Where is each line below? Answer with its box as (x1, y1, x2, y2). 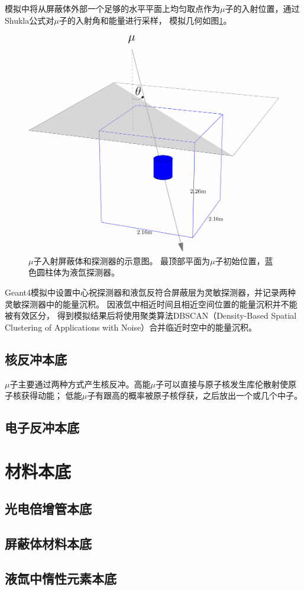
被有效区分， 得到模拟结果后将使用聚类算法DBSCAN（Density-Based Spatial (5, 309, 297, 322)
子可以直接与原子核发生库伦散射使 (155, 377, 288, 390)
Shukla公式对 (5, 14, 54, 26)
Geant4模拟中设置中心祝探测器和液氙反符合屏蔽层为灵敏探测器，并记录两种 (5, 286, 296, 299)
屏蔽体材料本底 (5, 534, 92, 553)
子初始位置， (215, 254, 265, 267)
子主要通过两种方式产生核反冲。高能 (9, 377, 151, 390)
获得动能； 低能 (21, 389, 82, 402)
